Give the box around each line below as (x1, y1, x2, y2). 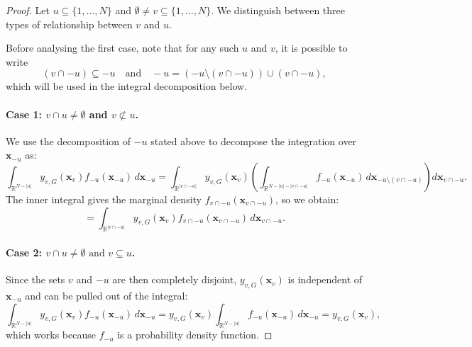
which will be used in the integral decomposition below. (6, 79, 248, 93)
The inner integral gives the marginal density (6, 191, 202, 206)
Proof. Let (6, 3, 50, 17)
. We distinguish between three (211, 3, 346, 17)
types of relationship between (6, 16, 133, 31)
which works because (6, 327, 96, 342)
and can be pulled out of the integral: (25, 288, 188, 302)
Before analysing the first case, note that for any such (6, 40, 239, 55)
